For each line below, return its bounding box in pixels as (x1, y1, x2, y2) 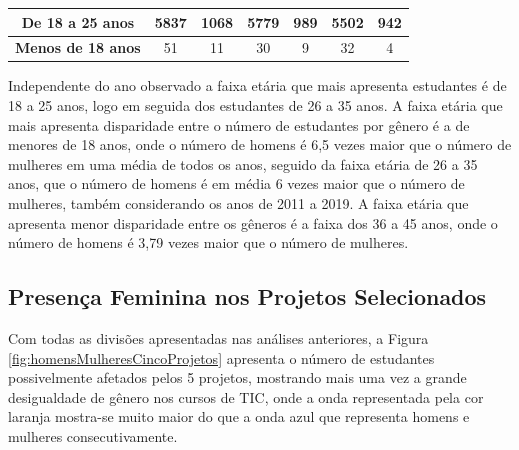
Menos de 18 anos (15, 37, 141, 58)
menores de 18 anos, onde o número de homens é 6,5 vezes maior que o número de (8, 134, 512, 155)
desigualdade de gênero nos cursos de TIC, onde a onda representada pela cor (8, 386, 484, 407)
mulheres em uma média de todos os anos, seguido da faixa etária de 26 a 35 (8, 153, 478, 174)
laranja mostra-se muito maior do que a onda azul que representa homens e (8, 406, 470, 427)
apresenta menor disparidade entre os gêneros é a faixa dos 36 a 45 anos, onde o (8, 212, 498, 233)
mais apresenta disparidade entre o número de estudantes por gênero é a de (8, 114, 470, 135)
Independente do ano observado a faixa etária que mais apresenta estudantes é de (8, 75, 507, 96)
